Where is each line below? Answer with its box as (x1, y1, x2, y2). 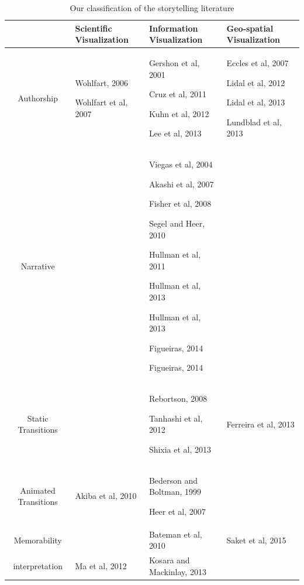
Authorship (18, 92, 58, 104)
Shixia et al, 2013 (148, 443, 212, 455)
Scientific (75, 22, 112, 34)
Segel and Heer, (148, 217, 205, 230)
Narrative (20, 259, 55, 272)
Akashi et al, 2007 (148, 177, 214, 190)
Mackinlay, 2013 (148, 565, 206, 577)
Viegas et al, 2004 (148, 158, 213, 170)
